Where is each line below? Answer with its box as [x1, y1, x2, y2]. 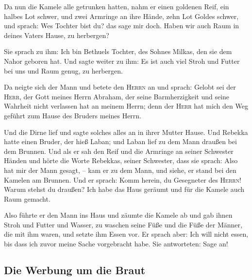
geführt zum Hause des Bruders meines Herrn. [4, 110, 142, 120]
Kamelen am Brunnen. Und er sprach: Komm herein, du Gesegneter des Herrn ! [4, 174, 242, 185]
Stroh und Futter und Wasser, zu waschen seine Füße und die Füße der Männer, [4, 219, 242, 229]
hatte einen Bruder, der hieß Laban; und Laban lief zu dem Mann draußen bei [4, 136, 237, 147]
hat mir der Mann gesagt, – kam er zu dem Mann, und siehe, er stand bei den [4, 165, 236, 175]
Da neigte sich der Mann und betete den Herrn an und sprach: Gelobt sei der [4, 82, 236, 92]
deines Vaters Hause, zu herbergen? [4, 30, 109, 40]
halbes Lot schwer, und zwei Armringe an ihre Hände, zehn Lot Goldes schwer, [4, 11, 239, 21]
